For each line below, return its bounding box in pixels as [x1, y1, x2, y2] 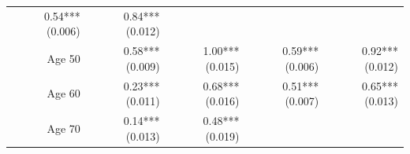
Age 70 [47, 119, 80, 136]
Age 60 [47, 85, 80, 101]
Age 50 [47, 49, 80, 66]
